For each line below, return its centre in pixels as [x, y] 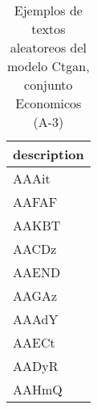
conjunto [48, 84]
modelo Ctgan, [48, 66]
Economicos [48, 103]
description [48, 154]
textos [48, 29]
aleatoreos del [48, 47]
